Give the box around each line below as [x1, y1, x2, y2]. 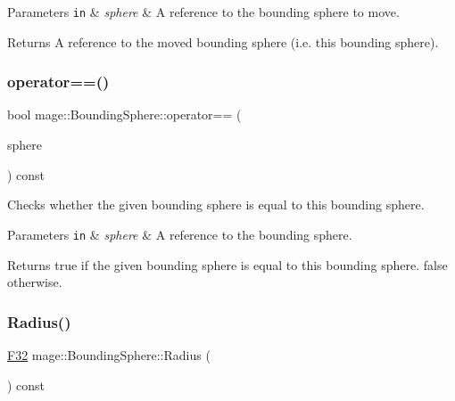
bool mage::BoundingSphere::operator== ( [7, 105, 242, 124]
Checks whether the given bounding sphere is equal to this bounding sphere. [7, 195, 425, 214]
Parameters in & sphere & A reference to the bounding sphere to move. [7, 3, 400, 20]
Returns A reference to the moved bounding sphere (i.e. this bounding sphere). [7, 32, 439, 51]
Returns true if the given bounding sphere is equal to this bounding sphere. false [7, 255, 448, 274]
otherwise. [7, 273, 62, 291]
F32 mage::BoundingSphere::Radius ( [7, 345, 211, 364]
